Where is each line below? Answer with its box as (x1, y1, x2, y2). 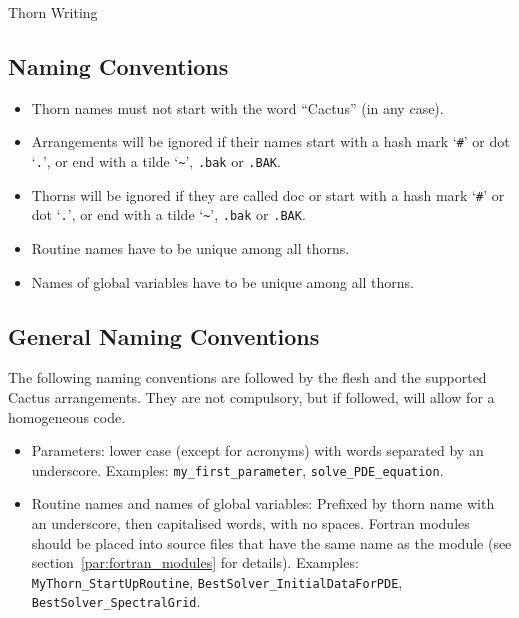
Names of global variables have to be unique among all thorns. (31, 271, 414, 292)
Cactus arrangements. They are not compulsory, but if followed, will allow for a (8, 387, 495, 407)
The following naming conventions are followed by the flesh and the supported (8, 367, 487, 388)
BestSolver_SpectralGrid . (31, 591, 201, 612)
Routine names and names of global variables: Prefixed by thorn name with (31, 493, 495, 514)
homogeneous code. (8, 406, 126, 427)
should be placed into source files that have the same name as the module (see (31, 532, 512, 553)
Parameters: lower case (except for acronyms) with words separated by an (31, 440, 484, 461)
